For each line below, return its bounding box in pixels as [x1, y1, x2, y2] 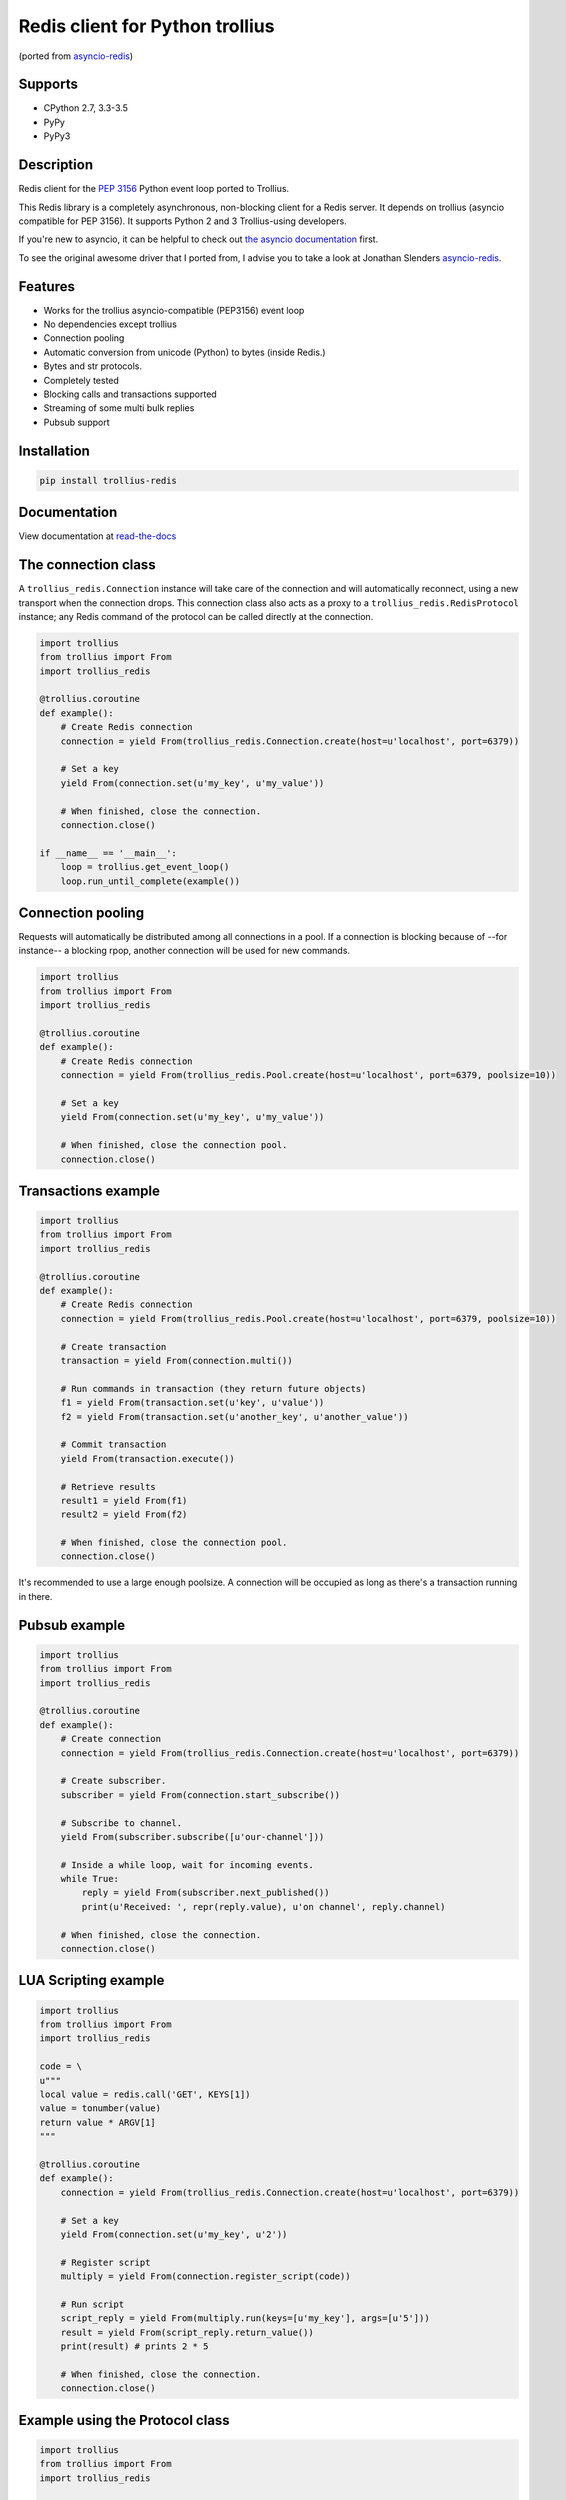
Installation [18, 442, 90, 459]
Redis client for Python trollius [18, 15, 275, 37]
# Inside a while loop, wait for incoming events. [60, 1859, 314, 1870]
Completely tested [43, 374, 120, 386]
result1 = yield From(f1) [60, 1495, 188, 1506]
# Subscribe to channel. [60, 1817, 183, 1829]
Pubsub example [18, 1616, 125, 1634]
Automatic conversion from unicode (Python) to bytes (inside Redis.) [43, 346, 326, 358]
